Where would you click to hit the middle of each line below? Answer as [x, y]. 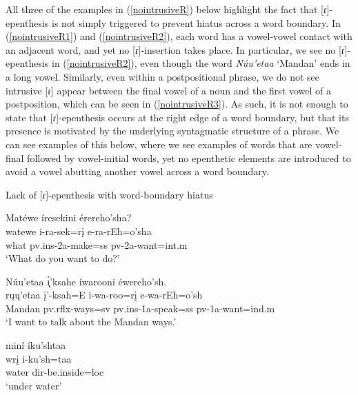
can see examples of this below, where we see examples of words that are [159, 144]
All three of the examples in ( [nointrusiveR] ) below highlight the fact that [162, 9]
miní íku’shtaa [36, 345]
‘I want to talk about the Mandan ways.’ [91, 322]
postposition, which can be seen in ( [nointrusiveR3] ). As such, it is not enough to [177, 104]
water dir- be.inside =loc [55, 372]
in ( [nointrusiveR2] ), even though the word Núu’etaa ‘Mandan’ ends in [201, 63]
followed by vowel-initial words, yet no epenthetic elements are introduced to [189, 158]
